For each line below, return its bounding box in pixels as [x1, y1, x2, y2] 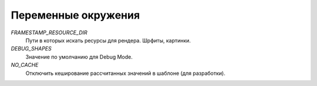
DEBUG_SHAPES [11, 45, 52, 52]
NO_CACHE [11, 62, 39, 69]
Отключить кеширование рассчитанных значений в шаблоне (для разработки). [25, 70, 225, 77]
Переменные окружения [11, 9, 140, 21]
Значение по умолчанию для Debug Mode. [25, 53, 133, 60]
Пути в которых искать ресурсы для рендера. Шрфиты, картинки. [25, 37, 191, 44]
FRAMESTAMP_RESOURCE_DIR [11, 29, 87, 36]
